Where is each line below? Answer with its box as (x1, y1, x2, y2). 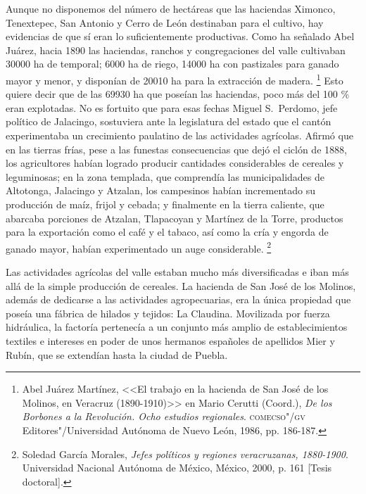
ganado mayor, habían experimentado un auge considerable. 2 (6, 239, 272, 255)
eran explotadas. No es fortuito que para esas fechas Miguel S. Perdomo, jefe (6, 100, 338, 115)
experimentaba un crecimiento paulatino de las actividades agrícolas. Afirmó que (6, 128, 353, 142)
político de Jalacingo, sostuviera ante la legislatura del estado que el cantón (6, 114, 332, 129)
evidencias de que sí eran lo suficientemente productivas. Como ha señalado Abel (6, 29, 355, 44)
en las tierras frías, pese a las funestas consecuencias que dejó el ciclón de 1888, (6, 141, 347, 156)
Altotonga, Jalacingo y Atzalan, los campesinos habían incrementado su (6, 183, 315, 198)
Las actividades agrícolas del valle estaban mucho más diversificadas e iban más (6, 265, 349, 279)
